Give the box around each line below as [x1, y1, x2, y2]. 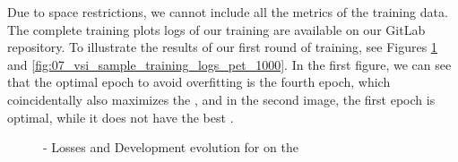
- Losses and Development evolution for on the [43, 138, 298, 157]
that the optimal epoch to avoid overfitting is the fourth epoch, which [7, 72, 391, 91]
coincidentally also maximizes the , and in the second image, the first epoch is [7, 90, 436, 108]
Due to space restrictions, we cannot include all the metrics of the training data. [7, 3, 448, 21]
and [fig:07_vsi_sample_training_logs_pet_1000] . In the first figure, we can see [7, 55, 452, 73]
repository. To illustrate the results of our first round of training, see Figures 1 [7, 38, 437, 56]
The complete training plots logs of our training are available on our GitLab [7, 20, 426, 38]
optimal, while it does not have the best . [7, 107, 234, 126]
